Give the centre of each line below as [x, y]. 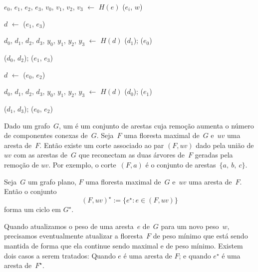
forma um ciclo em [32, 209]
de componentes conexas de [46, 135]
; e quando [195, 255]
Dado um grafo [27, 125]
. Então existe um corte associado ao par [102, 145]
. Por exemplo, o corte [82, 164]
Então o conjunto [30, 191]
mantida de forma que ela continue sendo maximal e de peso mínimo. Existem [124, 245]
